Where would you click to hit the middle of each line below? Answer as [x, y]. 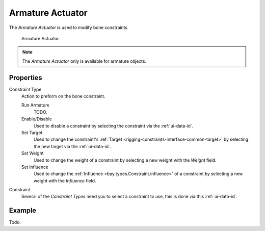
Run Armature [35, 105]
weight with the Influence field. [65, 180]
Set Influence [35, 167]
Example [23, 211]
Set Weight [32, 153]
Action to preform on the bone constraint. [63, 96]
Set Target [32, 132]
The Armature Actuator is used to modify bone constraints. [69, 27]
